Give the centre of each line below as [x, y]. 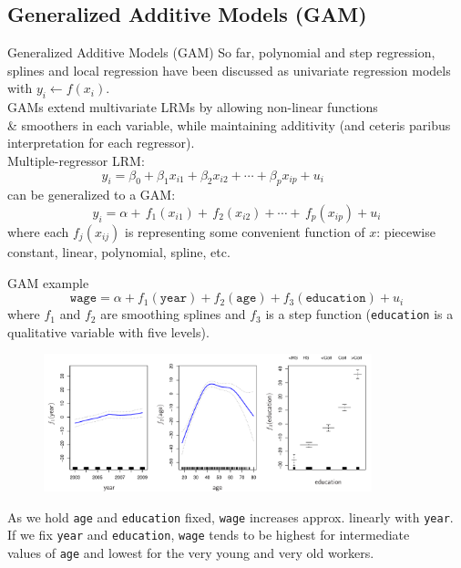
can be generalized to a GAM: [92, 195]
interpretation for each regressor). [101, 143]
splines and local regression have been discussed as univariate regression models [229, 70]
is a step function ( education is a [359, 314]
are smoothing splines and [173, 314]
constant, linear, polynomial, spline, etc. [119, 251]
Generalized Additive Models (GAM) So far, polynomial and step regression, [221, 52]
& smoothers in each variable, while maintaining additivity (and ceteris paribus [229, 124]
